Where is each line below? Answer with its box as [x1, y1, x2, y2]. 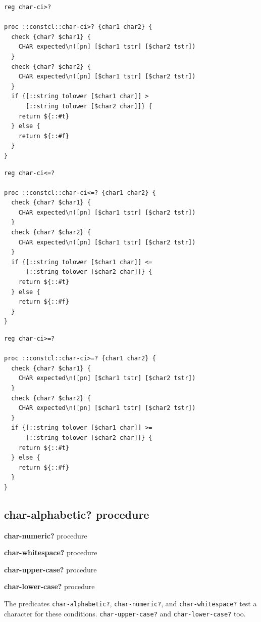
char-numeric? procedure [4, 530, 87, 541]
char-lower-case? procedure [4, 581, 95, 592]
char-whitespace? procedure [4, 547, 97, 558]
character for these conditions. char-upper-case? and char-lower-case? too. [4, 608, 246, 618]
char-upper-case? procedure [4, 564, 97, 574]
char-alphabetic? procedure [4, 506, 149, 522]
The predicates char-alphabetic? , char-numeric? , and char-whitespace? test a [4, 598, 257, 609]
